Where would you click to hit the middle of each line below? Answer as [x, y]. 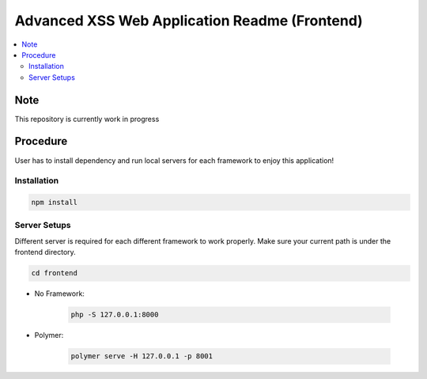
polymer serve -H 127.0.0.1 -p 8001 [142, 356]
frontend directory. [45, 252]
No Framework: [59, 294]
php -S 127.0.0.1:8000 [115, 315]
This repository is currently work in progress [87, 119]
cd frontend [55, 273]
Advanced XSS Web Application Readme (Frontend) [189, 21]
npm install [55, 203]
